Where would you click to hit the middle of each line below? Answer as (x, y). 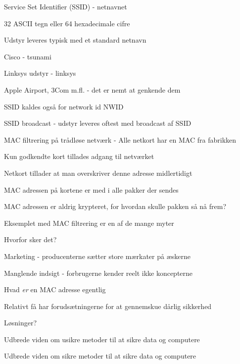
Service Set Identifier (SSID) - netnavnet (66, 6)
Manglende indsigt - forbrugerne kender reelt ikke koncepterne (98, 273)
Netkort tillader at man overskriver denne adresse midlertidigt (98, 173)
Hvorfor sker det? (30, 239)
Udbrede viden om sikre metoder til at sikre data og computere (100, 356)
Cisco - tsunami (28, 56)
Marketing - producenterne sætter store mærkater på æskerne (97, 256)
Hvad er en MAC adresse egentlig (55, 289)
